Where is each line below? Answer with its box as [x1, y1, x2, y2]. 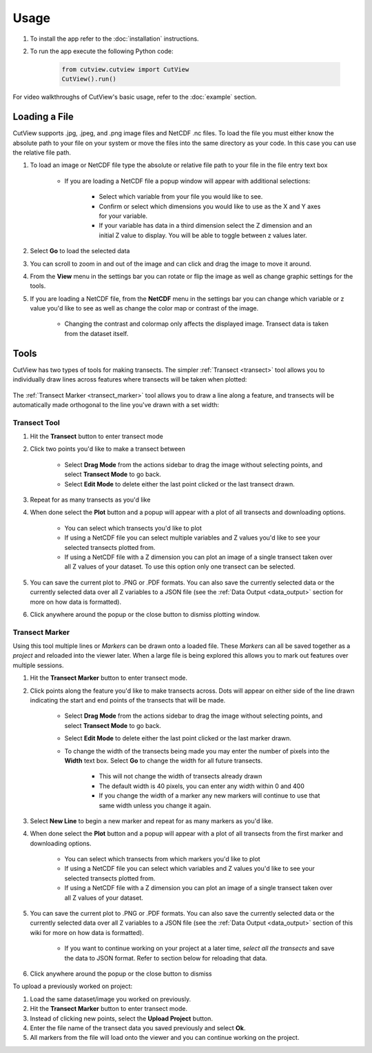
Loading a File [12, 111, 74, 123]
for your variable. [99, 211, 148, 220]
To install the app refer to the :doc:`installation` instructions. [30, 35, 199, 43]
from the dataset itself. [64, 329, 129, 337]
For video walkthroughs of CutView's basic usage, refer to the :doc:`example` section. [12, 93, 257, 101]
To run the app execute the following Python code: [30, 47, 174, 55]
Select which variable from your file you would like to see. [99, 193, 263, 201]
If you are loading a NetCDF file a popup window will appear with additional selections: [64, 177, 311, 185]
